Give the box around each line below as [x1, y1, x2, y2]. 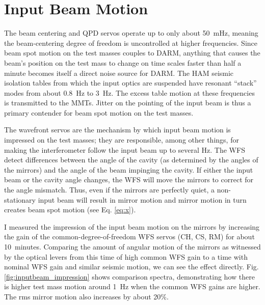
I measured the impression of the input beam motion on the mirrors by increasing [4, 221, 260, 232]
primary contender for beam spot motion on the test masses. [4, 107, 194, 118]
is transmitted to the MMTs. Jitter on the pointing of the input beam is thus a [4, 97, 251, 108]
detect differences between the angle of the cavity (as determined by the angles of [4, 154, 258, 165]
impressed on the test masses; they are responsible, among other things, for [4, 134, 239, 145]
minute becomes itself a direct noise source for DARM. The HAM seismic [4, 67, 234, 78]
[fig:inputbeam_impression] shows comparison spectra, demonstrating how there [4, 271, 255, 282]
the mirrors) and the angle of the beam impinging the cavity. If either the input [4, 164, 253, 175]
